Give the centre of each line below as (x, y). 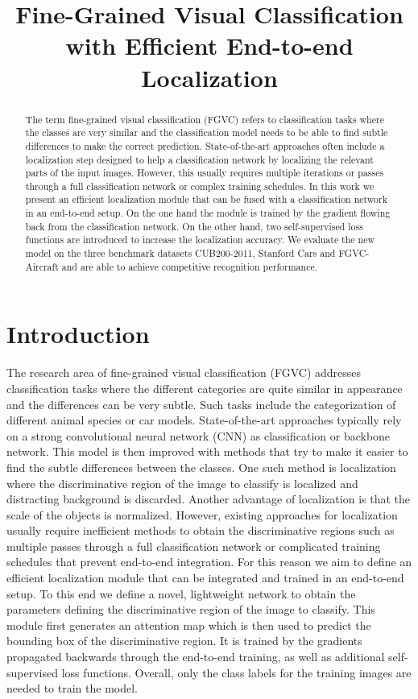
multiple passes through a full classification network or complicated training (194, 546)
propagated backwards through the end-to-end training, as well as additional (196, 657)
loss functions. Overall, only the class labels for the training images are (236, 672)
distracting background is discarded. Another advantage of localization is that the (209, 499)
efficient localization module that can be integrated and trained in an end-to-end (205, 578)
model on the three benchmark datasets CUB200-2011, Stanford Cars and (180, 253)
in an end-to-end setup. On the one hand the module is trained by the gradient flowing (208, 213)
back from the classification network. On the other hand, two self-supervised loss (194, 226)
